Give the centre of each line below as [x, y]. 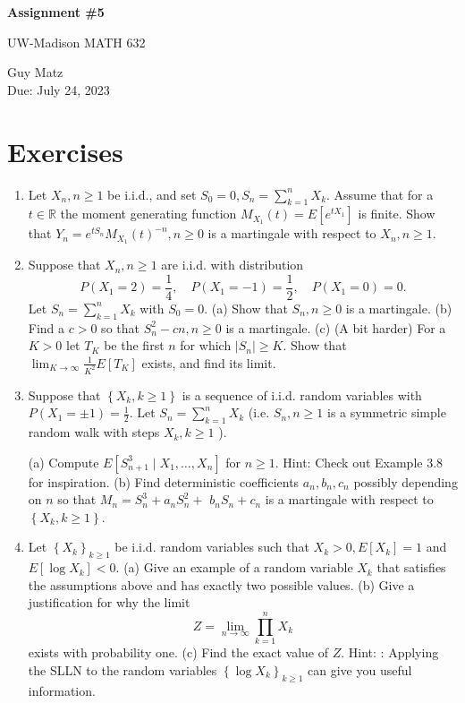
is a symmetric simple [387, 412]
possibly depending [406, 481]
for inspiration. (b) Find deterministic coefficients [164, 481]
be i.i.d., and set [152, 194]
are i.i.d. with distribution [232, 265]
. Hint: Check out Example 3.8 [359, 462]
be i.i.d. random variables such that [212, 547]
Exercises [65, 151]
